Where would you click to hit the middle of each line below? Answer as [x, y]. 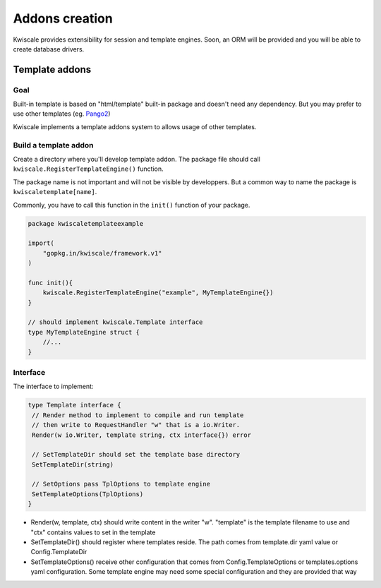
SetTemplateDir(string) [73, 464]
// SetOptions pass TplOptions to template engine [121, 484]
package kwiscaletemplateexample [86, 223]
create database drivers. [49, 49]
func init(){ [50, 283]
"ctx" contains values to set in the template [93, 532]
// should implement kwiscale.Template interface [115, 322]
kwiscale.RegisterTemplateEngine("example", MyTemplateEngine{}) [158, 293]
